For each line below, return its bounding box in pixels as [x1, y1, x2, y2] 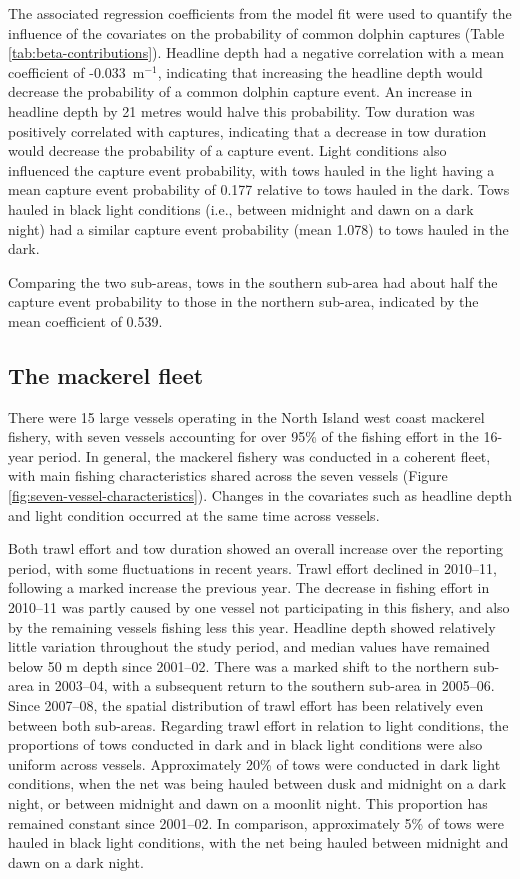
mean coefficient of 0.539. [8, 310, 163, 331]
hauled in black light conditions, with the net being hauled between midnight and [8, 832, 509, 853]
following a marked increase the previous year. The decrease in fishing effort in [8, 577, 490, 598]
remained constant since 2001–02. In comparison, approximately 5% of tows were [8, 812, 504, 833]
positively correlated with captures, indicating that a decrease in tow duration [8, 120, 487, 141]
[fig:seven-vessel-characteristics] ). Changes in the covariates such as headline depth [8, 485, 512, 506]
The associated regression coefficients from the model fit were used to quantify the [8, 3, 512, 23]
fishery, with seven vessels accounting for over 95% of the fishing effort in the [8, 426, 479, 447]
